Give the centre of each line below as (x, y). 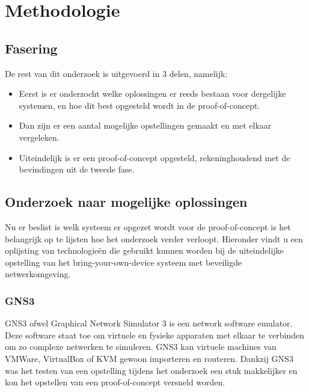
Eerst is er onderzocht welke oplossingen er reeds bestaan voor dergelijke (152, 93)
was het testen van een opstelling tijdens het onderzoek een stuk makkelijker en (151, 370)
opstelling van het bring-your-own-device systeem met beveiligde (124, 262)
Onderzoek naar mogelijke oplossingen (126, 202)
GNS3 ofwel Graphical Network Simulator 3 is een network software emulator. (149, 323)
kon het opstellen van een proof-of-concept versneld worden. (115, 382)
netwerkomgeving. (38, 274)
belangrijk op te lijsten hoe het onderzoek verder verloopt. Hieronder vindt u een (154, 238)
